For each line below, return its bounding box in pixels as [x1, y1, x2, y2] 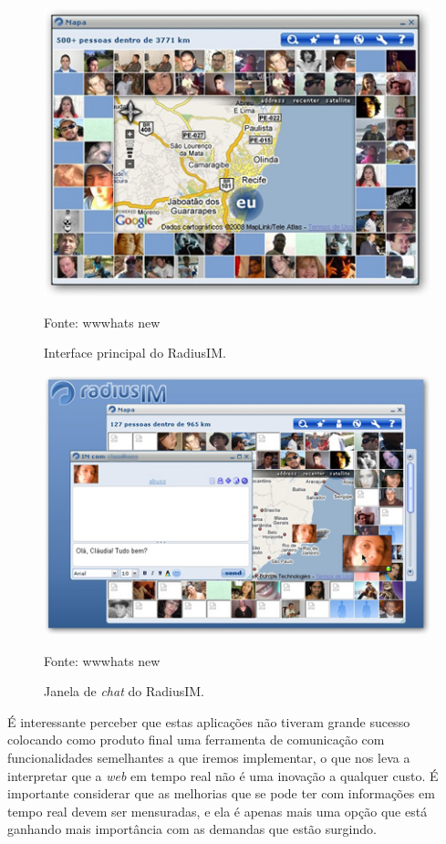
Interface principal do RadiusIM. [44, 343, 226, 362]
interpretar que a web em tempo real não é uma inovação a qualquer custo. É [7, 766, 439, 785]
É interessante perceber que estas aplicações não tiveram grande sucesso [7, 712, 410, 731]
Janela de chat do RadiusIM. [44, 682, 204, 701]
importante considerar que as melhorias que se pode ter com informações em [7, 784, 435, 803]
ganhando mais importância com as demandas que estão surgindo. [7, 819, 377, 839]
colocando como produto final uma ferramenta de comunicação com [7, 730, 385, 749]
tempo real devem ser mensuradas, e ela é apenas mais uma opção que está [7, 801, 428, 820]
